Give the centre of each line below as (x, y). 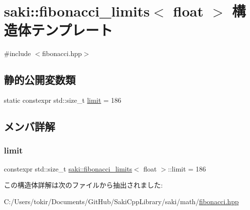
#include (18, 53)
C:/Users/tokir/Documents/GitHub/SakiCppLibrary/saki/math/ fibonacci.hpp (121, 201)
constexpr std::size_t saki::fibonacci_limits (68, 168)
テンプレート (72, 30)
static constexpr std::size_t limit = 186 (63, 100)
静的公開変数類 (40, 80)
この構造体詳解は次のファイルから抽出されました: (83, 185)
